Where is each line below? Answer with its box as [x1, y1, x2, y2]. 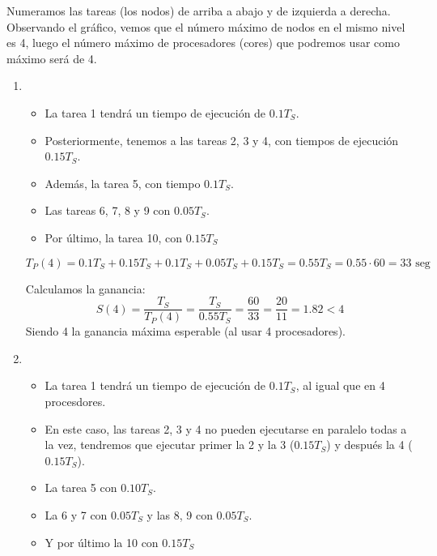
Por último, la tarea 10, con [45, 229, 183, 246]
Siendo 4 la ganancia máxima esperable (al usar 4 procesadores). [25, 323, 346, 340]
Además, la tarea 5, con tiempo [45, 174, 201, 191]
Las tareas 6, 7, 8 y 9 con [45, 202, 171, 219]
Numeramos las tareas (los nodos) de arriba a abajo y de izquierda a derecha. [6, 2, 391, 19]
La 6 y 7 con [45, 506, 108, 523]
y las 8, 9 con [146, 506, 213, 523]
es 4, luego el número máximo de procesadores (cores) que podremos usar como [6, 34, 400, 51]
